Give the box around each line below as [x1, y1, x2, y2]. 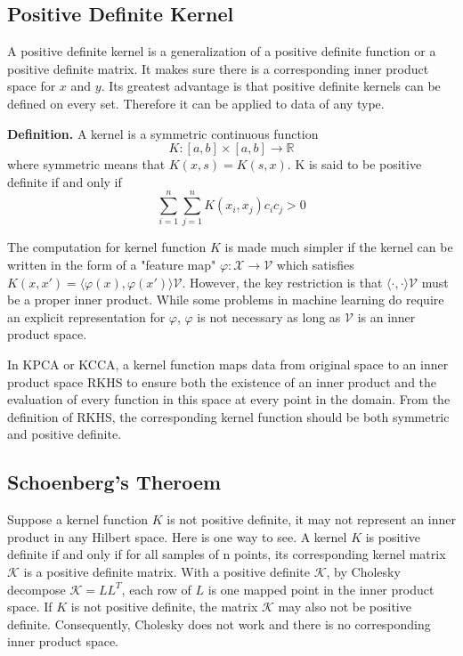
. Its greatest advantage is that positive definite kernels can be [101, 77, 441, 95]
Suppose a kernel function [7, 510, 149, 529]
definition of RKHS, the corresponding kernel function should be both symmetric [7, 407, 450, 425]
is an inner [357, 307, 416, 326]
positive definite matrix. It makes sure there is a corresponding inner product [7, 59, 429, 77]
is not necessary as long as [197, 307, 341, 326]
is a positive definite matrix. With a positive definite [23, 563, 311, 580]
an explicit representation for [7, 307, 166, 326]
